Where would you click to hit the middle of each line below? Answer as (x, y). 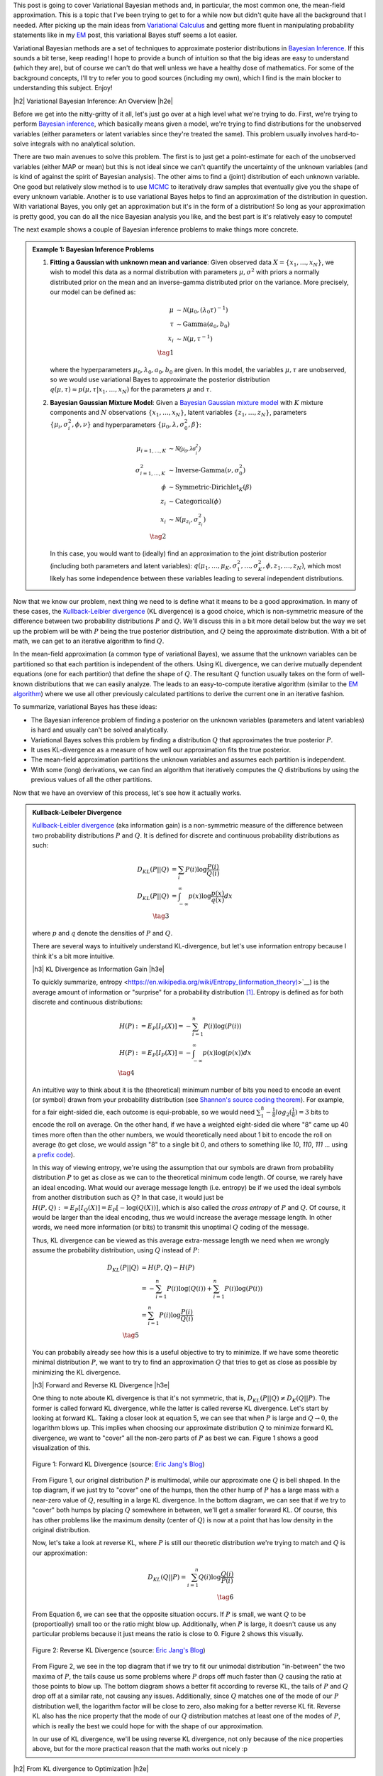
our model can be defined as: (93, 292)
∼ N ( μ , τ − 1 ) (194, 338)
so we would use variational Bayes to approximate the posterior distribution (160, 379)
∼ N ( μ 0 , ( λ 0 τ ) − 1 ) (202, 310)
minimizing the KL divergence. (77, 1372)
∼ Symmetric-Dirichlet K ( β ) (210, 488)
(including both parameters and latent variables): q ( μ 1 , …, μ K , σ (144, 567)
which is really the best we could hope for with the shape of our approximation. (148, 1726)
